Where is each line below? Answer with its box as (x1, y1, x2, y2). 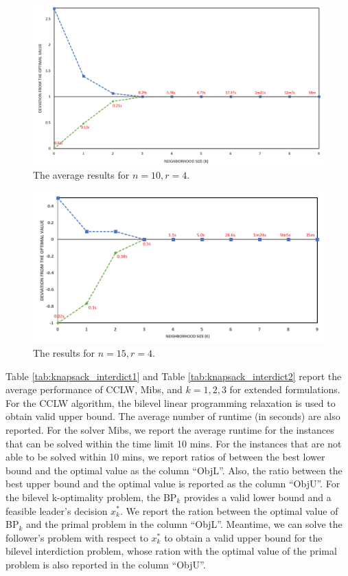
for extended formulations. (229, 382, 340, 397)
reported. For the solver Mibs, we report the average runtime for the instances (5, 422, 334, 436)
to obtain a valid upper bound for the (164, 530, 323, 544)
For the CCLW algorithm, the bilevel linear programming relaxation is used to (5, 395, 336, 410)
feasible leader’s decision (5, 503, 108, 518)
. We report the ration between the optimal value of (120, 503, 338, 518)
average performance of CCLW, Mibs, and (5, 382, 183, 397)
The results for (33, 345, 95, 359)
